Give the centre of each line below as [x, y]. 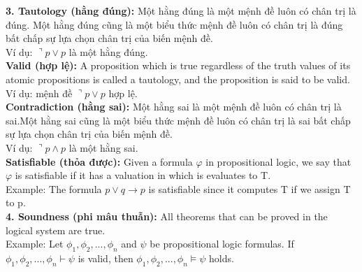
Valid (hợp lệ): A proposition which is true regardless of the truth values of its [178, 65]
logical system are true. [56, 230]
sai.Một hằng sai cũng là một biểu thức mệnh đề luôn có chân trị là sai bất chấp [178, 120]
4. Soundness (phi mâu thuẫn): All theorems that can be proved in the [167, 216]
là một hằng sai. [103, 147]
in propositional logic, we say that [278, 161]
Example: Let [35, 244]
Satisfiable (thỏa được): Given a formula [99, 161]
